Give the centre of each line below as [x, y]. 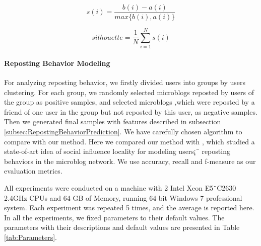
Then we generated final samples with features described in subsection [113, 121]
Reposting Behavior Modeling [57, 63]
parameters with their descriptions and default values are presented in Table [122, 227]
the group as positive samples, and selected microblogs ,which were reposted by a [129, 102]
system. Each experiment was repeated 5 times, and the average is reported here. [129, 208]
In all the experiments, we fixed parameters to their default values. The [114, 217]
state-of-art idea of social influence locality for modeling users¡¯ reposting [117, 151]
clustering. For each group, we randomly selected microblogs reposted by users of [129, 92]
